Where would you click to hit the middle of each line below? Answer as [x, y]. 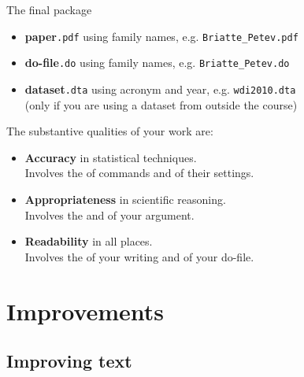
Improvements [85, 310]
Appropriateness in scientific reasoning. [125, 199]
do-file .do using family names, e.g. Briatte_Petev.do [157, 63]
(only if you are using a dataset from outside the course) [161, 104]
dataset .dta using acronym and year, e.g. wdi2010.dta [160, 89]
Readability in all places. [89, 241]
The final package [49, 9]
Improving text [69, 361]
